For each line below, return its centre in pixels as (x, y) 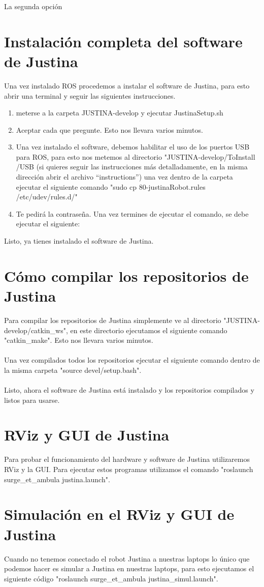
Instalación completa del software (123, 41)
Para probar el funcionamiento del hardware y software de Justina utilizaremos (127, 459)
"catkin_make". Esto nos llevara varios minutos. (79, 340)
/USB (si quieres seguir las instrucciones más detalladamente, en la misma (132, 167)
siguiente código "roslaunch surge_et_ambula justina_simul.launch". (111, 578)
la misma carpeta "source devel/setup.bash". (73, 370)
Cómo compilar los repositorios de (126, 275)
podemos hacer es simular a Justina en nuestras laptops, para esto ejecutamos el (129, 568)
